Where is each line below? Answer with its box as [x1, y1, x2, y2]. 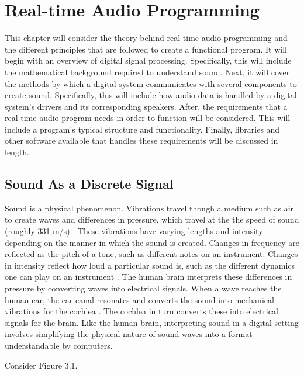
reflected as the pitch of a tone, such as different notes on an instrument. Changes [5, 248, 298, 260]
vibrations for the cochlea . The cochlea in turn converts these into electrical [5, 305, 278, 317]
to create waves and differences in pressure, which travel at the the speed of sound [5, 213, 299, 225]
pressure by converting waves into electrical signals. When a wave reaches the [5, 282, 282, 294]
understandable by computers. [5, 339, 113, 351]
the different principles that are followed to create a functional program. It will [5, 43, 287, 55]
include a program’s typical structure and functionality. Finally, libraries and [5, 123, 280, 135]
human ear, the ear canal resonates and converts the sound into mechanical [5, 293, 274, 305]
